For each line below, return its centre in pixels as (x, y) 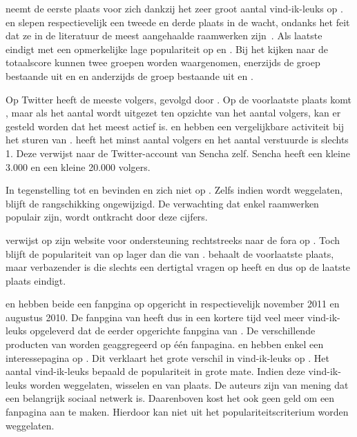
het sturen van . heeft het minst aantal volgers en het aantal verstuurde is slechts (177, 140)
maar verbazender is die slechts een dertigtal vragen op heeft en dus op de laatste (178, 267)
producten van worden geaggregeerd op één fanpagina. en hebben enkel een (165, 344)
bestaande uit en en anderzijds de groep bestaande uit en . (129, 75)
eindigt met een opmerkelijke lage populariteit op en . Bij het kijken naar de (167, 49)
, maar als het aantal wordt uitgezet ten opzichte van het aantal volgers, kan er (173, 113)
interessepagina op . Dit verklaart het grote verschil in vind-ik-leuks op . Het (167, 357)
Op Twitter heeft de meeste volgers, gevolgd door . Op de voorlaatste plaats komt (178, 99)
